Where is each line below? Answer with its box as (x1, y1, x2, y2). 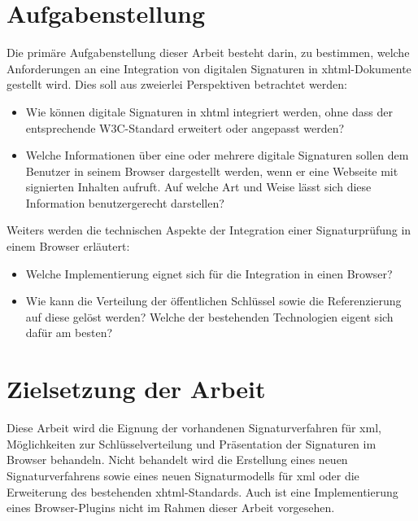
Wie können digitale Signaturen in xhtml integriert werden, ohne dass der (25, 103, 393, 120)
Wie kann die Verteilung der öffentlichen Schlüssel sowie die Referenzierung (25, 292, 402, 309)
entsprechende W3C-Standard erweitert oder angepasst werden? (25, 119, 345, 136)
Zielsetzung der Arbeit (7, 372, 266, 405)
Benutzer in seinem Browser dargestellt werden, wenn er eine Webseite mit (25, 162, 398, 179)
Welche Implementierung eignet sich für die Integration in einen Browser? (25, 265, 393, 282)
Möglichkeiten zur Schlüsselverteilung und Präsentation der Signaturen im (7, 435, 377, 452)
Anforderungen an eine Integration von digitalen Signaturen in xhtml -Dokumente (7, 59, 411, 77)
